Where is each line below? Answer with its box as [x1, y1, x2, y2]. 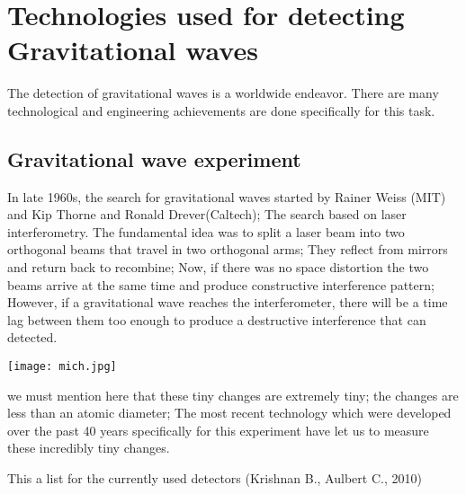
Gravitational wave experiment [7, 145, 301, 172]
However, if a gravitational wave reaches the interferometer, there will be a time [7, 293, 448, 312]
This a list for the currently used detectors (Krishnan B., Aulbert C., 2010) [7, 469, 422, 488]
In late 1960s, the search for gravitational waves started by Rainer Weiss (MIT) [7, 187, 446, 206]
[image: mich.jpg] [7, 360, 117, 374]
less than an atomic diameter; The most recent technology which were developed [7, 403, 452, 422]
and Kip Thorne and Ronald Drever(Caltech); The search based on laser [7, 205, 407, 224]
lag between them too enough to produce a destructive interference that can [7, 310, 426, 329]
